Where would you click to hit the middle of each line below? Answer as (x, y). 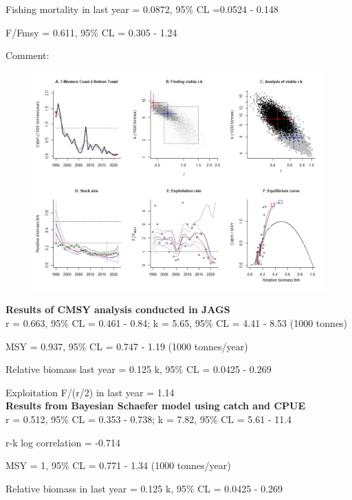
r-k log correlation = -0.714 (63, 442)
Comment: (27, 55)
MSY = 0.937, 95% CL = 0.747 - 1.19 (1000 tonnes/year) (127, 346)
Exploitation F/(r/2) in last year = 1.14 (90, 392)
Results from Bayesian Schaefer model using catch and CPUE (156, 406)
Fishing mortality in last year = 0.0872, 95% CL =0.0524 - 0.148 (142, 9)
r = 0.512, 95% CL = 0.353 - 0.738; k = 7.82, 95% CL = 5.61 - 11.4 (149, 419)
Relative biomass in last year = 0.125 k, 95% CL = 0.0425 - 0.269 (144, 488)
